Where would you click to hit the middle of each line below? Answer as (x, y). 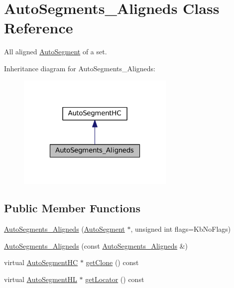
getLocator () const (115, 279)
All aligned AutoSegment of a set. (56, 52)
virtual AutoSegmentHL (41, 279)
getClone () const (112, 262)
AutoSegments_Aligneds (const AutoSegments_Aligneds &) (96, 245)
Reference (39, 28)
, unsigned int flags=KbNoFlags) (181, 229)
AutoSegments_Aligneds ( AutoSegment (64, 229)
